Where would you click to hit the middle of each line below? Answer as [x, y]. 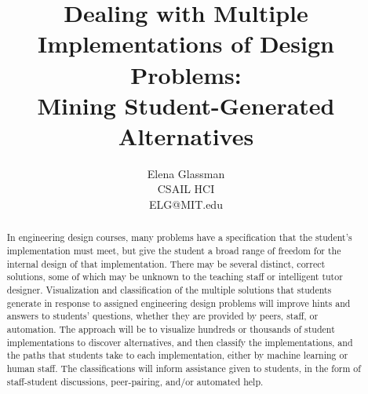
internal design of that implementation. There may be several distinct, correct [166, 263]
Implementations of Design [186, 44]
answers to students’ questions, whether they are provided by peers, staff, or [162, 316]
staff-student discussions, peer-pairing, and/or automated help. [135, 381]
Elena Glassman [186, 173]
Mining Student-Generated [186, 105]
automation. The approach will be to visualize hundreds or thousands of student [171, 329]
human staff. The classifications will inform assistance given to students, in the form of [184, 368]
